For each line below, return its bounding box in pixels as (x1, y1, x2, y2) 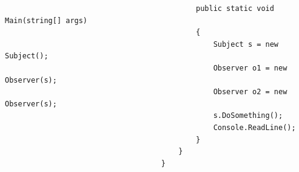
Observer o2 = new (213, 88, 287, 97)
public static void (196, 4, 274, 13)
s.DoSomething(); (213, 111, 283, 120)
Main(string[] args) (5, 16, 88, 25)
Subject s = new (213, 40, 279, 49)
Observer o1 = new (213, 63, 287, 72)
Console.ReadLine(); (213, 123, 296, 132)
